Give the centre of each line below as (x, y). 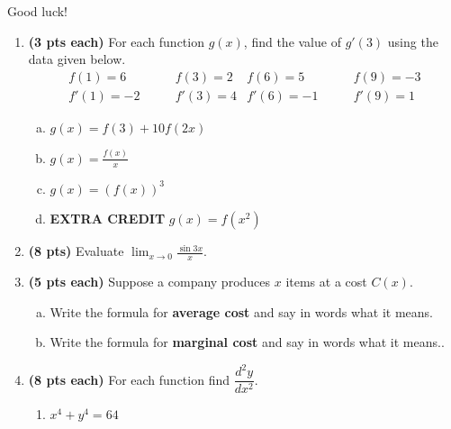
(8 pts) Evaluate (76, 251)
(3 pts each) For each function (116, 41)
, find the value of (292, 41)
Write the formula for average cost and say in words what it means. (241, 311)
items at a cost (326, 281)
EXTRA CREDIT (108, 219)
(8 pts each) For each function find (129, 379)
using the (413, 41)
